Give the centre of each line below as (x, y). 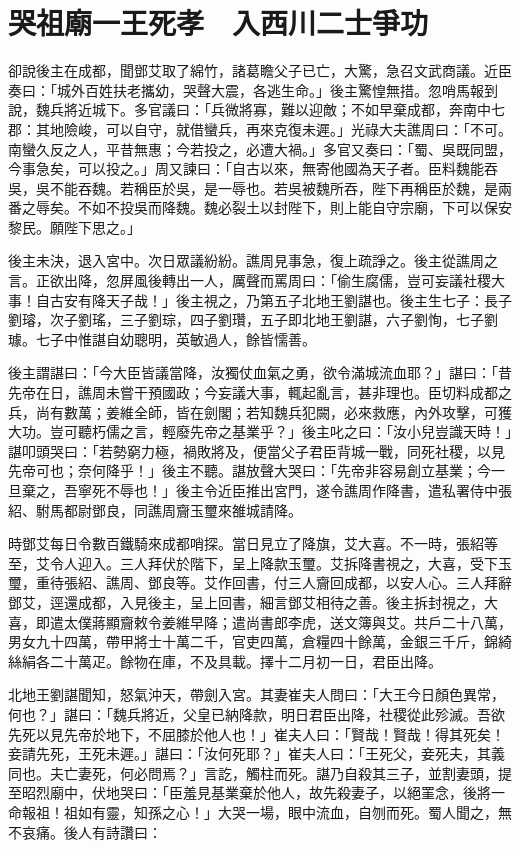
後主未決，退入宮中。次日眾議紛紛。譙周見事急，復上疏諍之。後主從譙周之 (253, 260)
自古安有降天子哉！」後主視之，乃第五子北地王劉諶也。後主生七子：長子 (273, 299)
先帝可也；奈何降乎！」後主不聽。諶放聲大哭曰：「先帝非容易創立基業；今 (249, 470)
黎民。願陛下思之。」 (74, 226)
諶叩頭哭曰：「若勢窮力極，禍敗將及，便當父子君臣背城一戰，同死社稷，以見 (256, 450)
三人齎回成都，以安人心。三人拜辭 (399, 582)
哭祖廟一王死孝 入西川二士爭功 (218, 22)
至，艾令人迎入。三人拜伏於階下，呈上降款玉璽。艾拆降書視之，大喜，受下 (253, 562)
